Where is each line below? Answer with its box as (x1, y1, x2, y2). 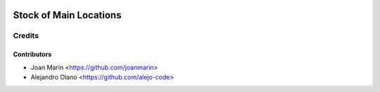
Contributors (13, 50, 52, 59)
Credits (13, 31, 39, 41)
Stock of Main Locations (13, 9, 122, 21)
